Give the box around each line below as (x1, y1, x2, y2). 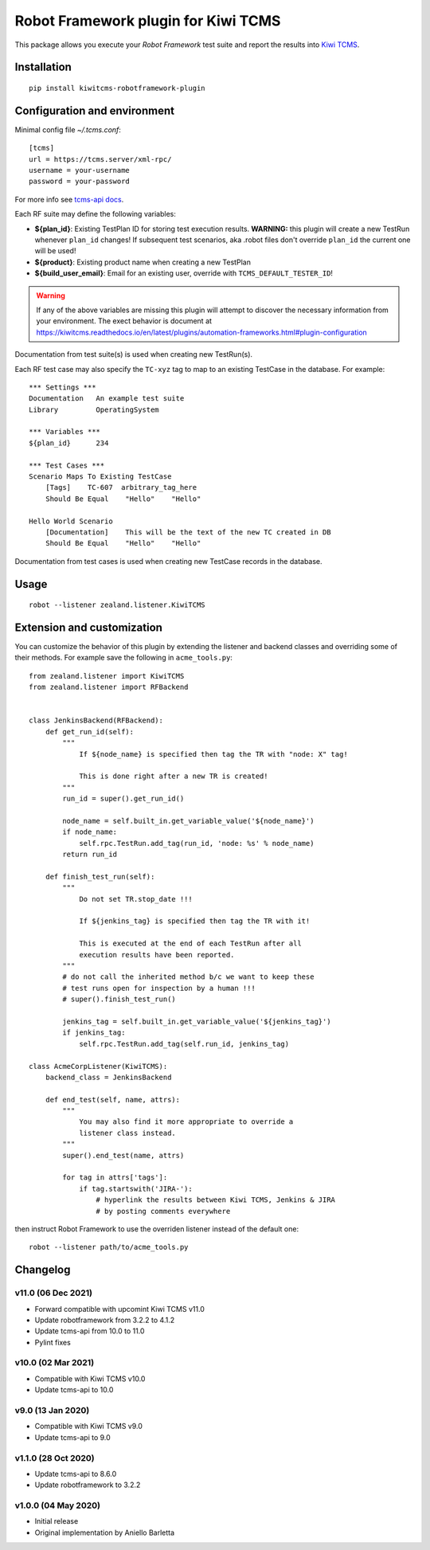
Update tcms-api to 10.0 (34, 1385, 114, 1395)
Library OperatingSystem (29, 405, 159, 414)
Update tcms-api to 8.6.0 (34, 1469, 117, 1478)
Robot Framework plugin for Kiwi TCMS (14, 12, 281, 29)
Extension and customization (14, 620, 163, 634)
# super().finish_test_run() (62, 995, 177, 1004)
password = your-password (29, 177, 131, 186)
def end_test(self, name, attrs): (45, 1095, 181, 1104)
